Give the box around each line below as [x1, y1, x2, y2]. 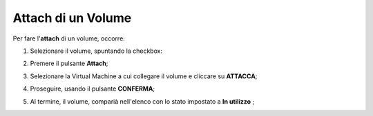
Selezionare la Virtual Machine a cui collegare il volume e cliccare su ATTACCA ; [30, 72, 258, 80]
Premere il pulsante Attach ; [30, 59, 108, 68]
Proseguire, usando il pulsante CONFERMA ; [30, 84, 155, 93]
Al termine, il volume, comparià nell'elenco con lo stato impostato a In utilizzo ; [30, 97, 255, 106]
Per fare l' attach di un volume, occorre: [12, 34, 126, 43]
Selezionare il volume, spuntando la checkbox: [30, 47, 162, 55]
